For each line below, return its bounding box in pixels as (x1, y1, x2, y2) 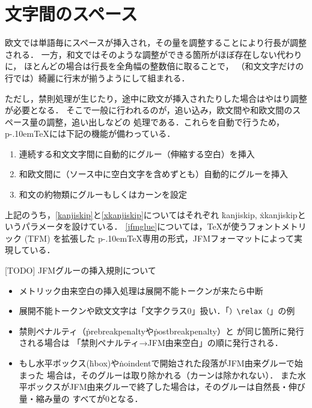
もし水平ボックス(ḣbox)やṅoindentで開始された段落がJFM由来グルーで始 (19, 357, 303, 369)
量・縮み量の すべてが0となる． (19, 392, 143, 404)
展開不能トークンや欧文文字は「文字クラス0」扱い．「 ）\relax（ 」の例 (19, 304, 295, 317)
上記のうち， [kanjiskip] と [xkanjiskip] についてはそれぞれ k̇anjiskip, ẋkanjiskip (5, 208, 298, 221)
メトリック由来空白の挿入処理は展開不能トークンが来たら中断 (19, 284, 263, 297)
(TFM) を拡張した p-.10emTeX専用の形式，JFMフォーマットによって (24, 231, 294, 244)
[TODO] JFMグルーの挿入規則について (5, 264, 156, 277)
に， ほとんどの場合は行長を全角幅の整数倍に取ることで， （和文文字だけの (5, 60, 304, 72)
